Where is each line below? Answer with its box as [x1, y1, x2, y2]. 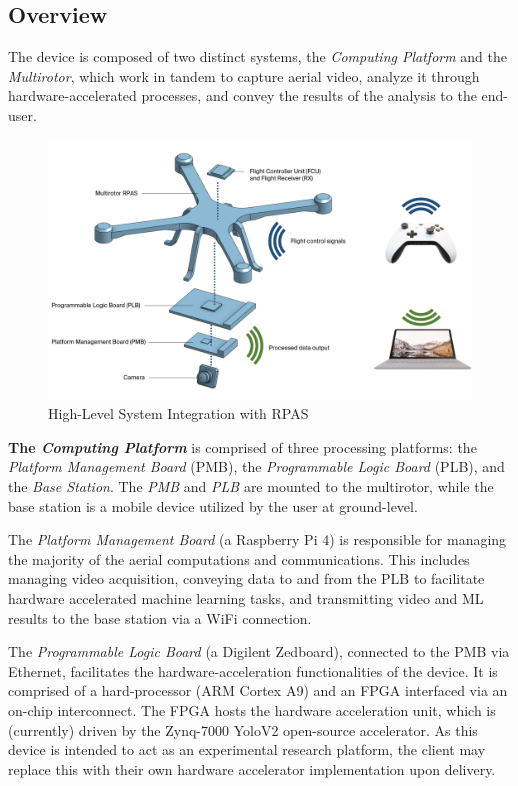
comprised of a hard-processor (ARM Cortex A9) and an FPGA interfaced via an [8, 680, 508, 701]
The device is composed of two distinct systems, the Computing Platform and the [8, 46, 508, 67]
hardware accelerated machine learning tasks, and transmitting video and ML [8, 587, 484, 608]
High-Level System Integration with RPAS [48, 403, 309, 424]
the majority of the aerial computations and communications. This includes [8, 548, 470, 569]
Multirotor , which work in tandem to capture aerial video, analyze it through [8, 65, 480, 86]
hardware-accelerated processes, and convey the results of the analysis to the [8, 85, 477, 106]
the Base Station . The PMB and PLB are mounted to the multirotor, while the [8, 475, 494, 496]
